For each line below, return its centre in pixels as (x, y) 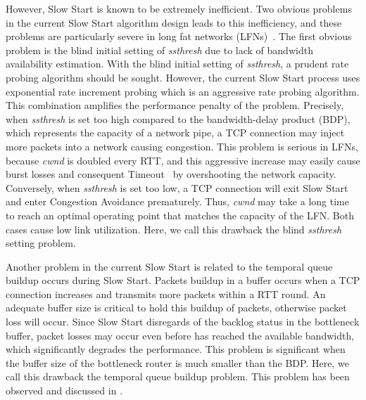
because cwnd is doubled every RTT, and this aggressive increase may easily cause (183, 160)
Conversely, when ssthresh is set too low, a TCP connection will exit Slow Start (177, 187)
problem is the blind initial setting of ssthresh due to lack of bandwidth (159, 50)
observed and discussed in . (64, 391)
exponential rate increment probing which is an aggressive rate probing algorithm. (183, 91)
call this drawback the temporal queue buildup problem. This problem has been (178, 376)
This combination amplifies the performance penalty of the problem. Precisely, (175, 105)
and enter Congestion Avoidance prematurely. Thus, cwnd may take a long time (177, 201)
